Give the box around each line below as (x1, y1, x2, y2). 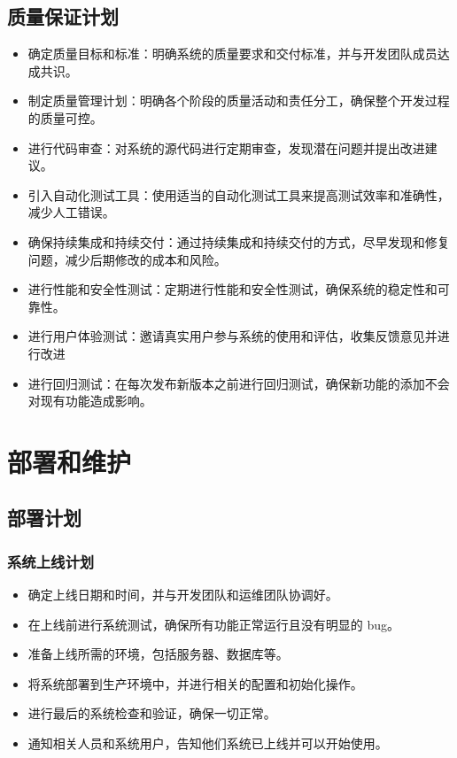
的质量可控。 (27, 108, 103, 127)
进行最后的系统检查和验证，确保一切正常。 (27, 704, 276, 723)
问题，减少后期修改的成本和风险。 (27, 250, 227, 268)
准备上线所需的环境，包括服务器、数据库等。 (27, 645, 289, 663)
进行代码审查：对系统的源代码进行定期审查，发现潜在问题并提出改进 (27, 138, 425, 157)
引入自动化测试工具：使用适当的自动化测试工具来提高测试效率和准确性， (27, 185, 450, 204)
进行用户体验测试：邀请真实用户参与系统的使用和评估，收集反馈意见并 (27, 327, 438, 345)
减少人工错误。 (27, 203, 115, 221)
